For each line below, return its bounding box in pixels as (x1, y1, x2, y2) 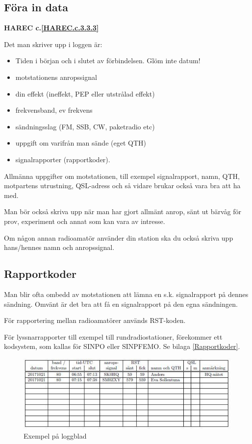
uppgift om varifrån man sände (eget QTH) (15, 138, 146, 148)
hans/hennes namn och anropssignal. (4, 242, 115, 252)
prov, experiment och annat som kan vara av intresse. (4, 216, 165, 226)
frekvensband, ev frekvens (15, 105, 93, 115)
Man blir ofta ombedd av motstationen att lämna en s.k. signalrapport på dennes (4, 289, 249, 299)
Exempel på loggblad (24, 430, 87, 441)
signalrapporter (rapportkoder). (15, 154, 110, 164)
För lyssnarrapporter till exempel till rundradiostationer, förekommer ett (4, 331, 223, 342)
